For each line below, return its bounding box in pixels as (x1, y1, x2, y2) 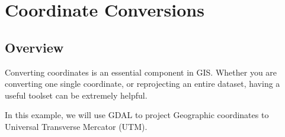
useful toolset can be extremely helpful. (5, 89, 148, 101)
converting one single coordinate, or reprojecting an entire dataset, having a (5, 77, 280, 90)
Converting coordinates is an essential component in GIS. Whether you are (5, 66, 277, 78)
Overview (5, 38, 64, 56)
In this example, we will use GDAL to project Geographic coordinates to (5, 109, 269, 121)
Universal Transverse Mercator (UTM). (5, 120, 148, 132)
